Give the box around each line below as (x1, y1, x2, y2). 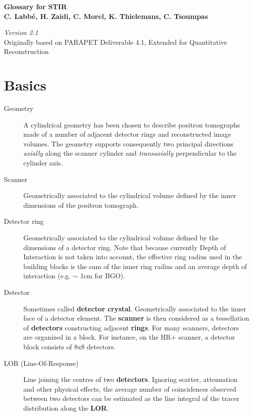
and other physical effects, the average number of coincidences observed (23, 383, 236, 394)
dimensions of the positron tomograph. (23, 199, 139, 210)
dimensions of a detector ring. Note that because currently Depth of (23, 242, 226, 252)
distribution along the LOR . (23, 402, 109, 413)
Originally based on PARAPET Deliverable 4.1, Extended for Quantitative (4, 36, 227, 47)
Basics (4, 75, 47, 95)
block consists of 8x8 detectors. (23, 341, 116, 351)
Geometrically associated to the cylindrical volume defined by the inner (23, 190, 236, 200)
